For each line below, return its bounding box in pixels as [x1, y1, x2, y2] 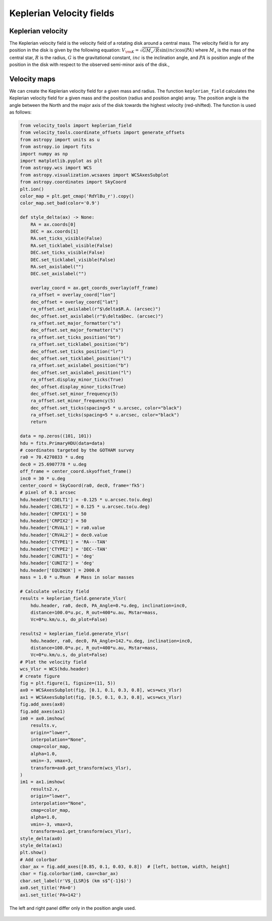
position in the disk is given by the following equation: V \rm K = [9, 47, 139, 54]
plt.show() [20, 850, 47, 855]
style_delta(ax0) [20, 835, 63, 841]
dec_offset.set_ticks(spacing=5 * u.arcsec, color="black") [30, 405, 182, 411]
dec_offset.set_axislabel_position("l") [30, 370, 132, 375]
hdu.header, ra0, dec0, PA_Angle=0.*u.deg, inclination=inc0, [30, 603, 187, 608]
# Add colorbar [20, 856, 57, 862]
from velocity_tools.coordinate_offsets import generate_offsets [20, 130, 185, 136]
